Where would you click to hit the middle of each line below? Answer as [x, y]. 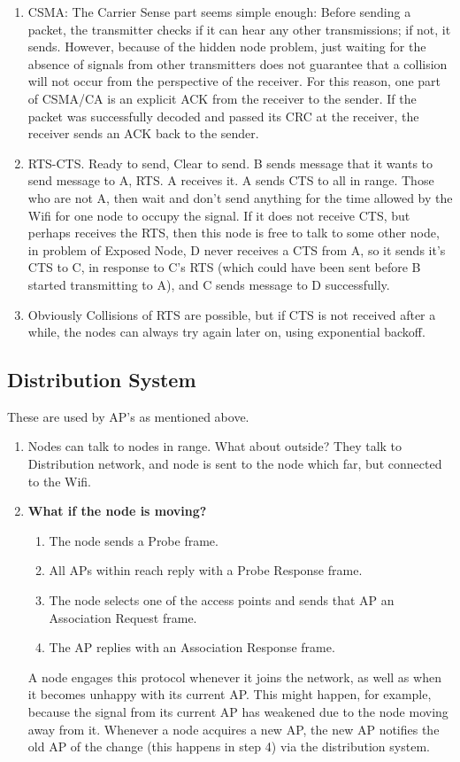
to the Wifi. [59, 481]
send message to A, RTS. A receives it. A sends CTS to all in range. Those [231, 180]
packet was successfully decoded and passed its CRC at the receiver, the [223, 116]
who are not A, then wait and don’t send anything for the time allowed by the [240, 197]
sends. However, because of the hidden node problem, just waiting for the [227, 47]
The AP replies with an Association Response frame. [192, 647]
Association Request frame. [123, 617]
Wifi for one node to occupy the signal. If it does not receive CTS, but [219, 215]
